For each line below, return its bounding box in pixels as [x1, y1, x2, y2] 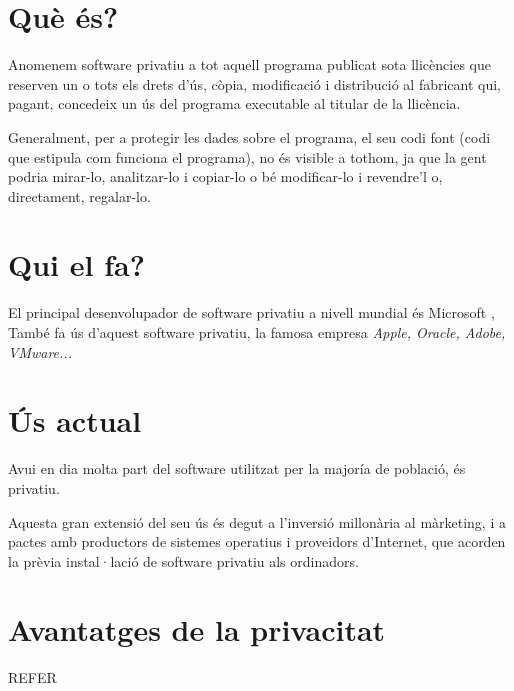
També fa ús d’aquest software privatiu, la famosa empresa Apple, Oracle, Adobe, [8, 322, 506, 342]
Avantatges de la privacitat [8, 609, 386, 650]
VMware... [8, 341, 72, 362]
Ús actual [8, 400, 142, 441]
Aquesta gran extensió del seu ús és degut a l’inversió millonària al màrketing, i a [8, 511, 506, 532]
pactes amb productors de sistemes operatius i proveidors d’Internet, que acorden [8, 531, 506, 552]
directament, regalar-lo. [8, 185, 151, 206]
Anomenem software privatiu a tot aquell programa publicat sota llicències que [8, 54, 491, 75]
